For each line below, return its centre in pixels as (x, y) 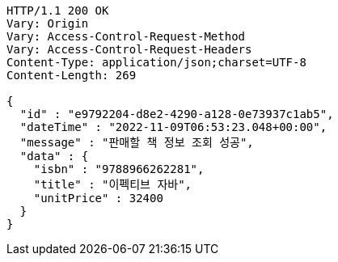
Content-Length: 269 (72, 75)
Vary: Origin (48, 23)
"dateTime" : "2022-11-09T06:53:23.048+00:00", (173, 127)
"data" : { (54, 156)
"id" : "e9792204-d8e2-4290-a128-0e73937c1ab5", (177, 114)
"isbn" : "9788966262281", (119, 169)
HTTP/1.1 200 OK (58, 11)
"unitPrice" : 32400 (98, 198)
